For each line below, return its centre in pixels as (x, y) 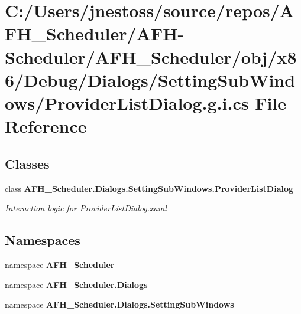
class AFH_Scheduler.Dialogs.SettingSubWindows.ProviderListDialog (149, 188)
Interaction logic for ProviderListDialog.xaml (86, 208)
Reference (46, 126)
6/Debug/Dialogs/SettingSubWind (150, 79)
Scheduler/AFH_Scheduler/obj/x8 (151, 56)
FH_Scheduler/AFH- (95, 33)
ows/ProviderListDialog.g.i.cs (127, 102)
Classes (27, 163)
